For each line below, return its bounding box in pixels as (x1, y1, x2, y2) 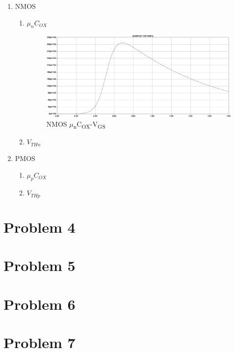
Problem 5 (3, 255, 76, 275)
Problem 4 (3, 217, 76, 237)
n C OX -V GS (73, 119, 105, 131)
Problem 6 (3, 294, 76, 314)
